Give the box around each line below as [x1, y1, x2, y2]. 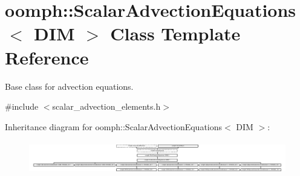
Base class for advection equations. [5, 80, 134, 92]
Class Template [110, 21, 241, 46]
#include [5, 100, 39, 113]
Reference [5, 45, 89, 69]
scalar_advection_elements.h [52, 100, 161, 113]
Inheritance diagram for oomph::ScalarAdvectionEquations [5, 120, 223, 133]
